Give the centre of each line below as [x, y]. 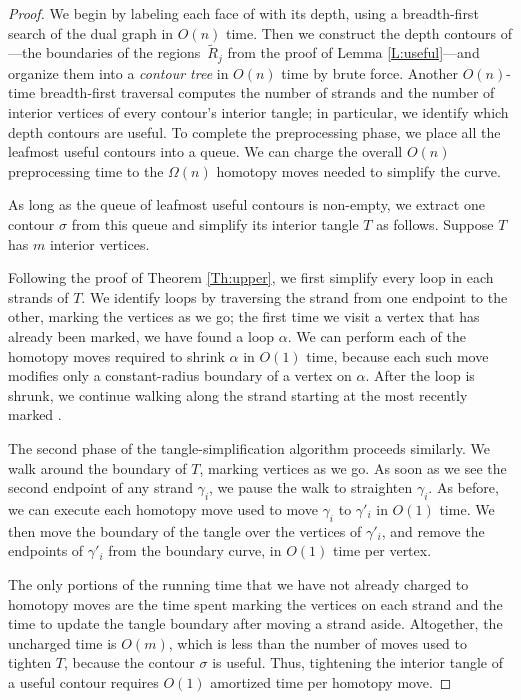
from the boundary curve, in [195, 550]
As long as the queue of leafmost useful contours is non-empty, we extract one [246, 204]
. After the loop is [420, 375]
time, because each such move [397, 355]
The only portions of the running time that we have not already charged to [238, 583]
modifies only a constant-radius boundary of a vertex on [180, 375]
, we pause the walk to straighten [311, 487]
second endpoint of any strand [100, 487]
